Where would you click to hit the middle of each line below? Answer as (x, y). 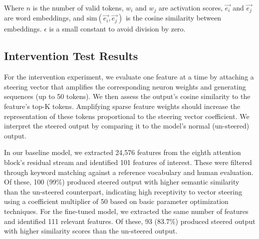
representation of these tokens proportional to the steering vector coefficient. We (127, 116)
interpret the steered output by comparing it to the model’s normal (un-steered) (127, 126)
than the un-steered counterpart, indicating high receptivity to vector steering (123, 191)
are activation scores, (191, 7)
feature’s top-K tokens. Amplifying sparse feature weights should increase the (122, 106)
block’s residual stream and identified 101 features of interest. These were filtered (128, 162)
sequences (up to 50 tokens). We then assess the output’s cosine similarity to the (127, 96)
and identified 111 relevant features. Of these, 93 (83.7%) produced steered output (130, 221)
